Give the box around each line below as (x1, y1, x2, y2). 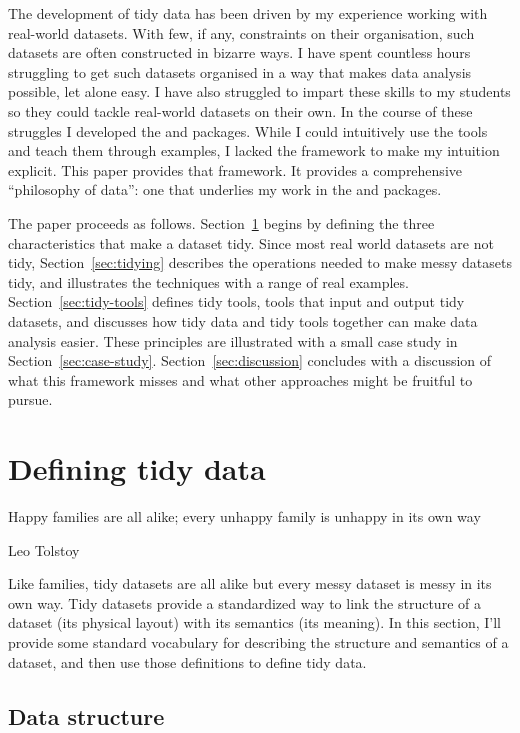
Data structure (8, 700, 165, 731)
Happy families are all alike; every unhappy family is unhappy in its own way (8, 506, 481, 526)
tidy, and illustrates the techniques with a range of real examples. (8, 271, 409, 292)
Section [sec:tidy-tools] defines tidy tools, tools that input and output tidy (8, 291, 465, 312)
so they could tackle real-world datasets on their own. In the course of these (8, 100, 473, 121)
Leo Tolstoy (8, 539, 80, 560)
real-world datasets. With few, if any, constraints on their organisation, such (8, 22, 475, 43)
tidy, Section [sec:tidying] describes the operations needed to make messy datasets (8, 252, 512, 273)
